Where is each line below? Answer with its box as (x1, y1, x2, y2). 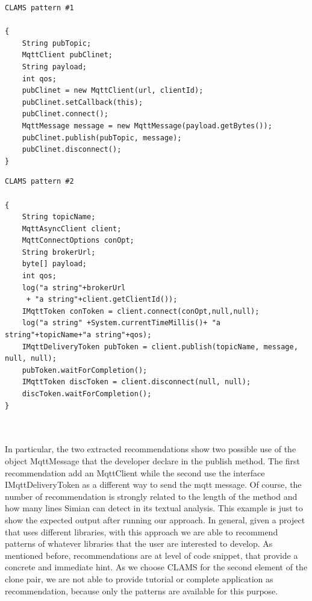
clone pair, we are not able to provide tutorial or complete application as (5, 572, 273, 585)
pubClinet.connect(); (22, 110, 108, 119)
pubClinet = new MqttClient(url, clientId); (22, 86, 204, 95)
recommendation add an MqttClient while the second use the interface (5, 466, 265, 479)
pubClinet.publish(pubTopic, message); (22, 133, 182, 142)
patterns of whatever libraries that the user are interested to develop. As (5, 537, 273, 550)
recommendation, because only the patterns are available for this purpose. (5, 584, 278, 597)
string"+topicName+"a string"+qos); (5, 331, 152, 340)
